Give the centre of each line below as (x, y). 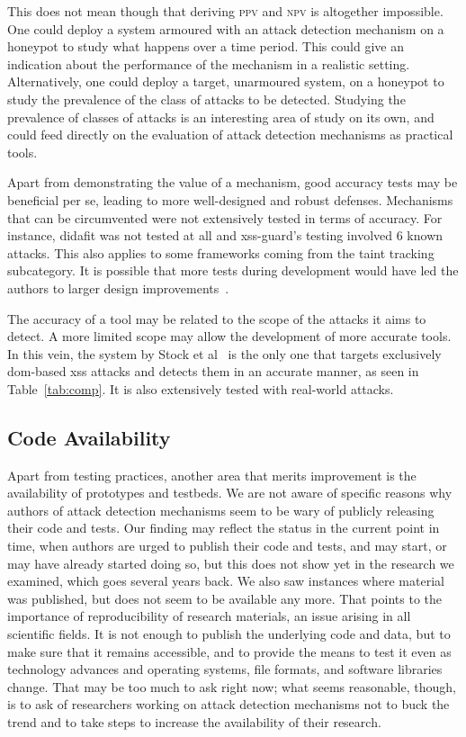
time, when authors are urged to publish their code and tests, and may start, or (227, 546)
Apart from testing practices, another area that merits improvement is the (212, 475)
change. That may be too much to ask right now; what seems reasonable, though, (232, 686)
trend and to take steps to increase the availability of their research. (194, 721)
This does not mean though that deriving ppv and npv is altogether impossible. (225, 11)
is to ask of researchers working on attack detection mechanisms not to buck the (229, 704)
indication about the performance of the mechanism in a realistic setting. (209, 63)
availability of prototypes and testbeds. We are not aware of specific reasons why (230, 493)
